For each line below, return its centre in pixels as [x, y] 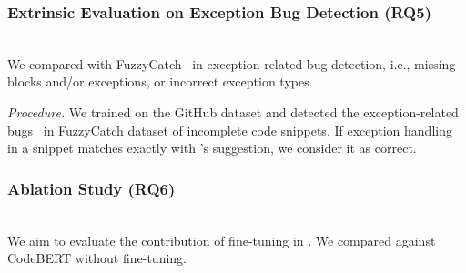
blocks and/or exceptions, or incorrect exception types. [160, 81]
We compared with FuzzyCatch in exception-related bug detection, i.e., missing [232, 63]
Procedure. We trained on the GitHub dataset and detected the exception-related [233, 112]
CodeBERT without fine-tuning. [97, 258]
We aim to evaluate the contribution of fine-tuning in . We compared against [222, 240]
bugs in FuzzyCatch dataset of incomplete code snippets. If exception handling [230, 130]
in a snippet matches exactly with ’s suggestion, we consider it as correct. [212, 148]
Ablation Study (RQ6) [91, 188]
